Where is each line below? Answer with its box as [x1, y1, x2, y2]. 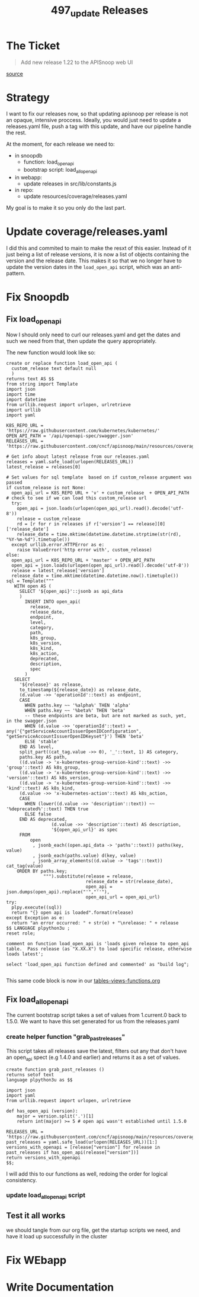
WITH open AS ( [14, 583, 52, 589]
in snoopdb [14, 152, 43, 159]
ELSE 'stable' [24, 739, 60, 745]
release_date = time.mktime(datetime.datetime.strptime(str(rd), [17, 531, 182, 538]
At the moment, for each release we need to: [6, 140, 115, 148]
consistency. [6, 1176, 37, 1183]
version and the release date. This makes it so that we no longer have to [6, 257, 182, 264]
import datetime [6, 397, 46, 403]
